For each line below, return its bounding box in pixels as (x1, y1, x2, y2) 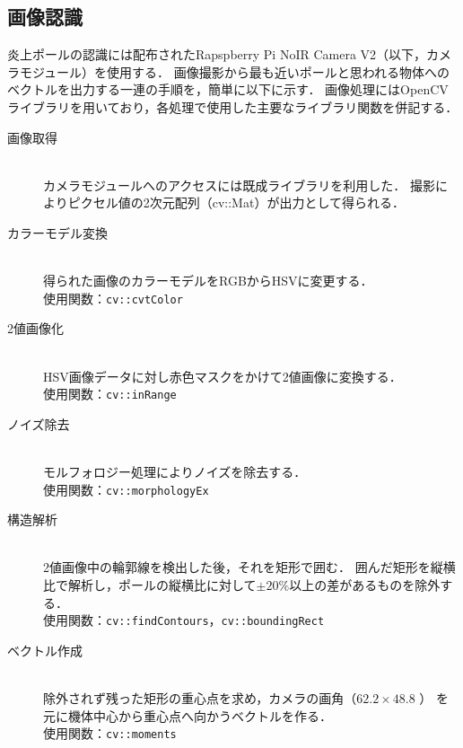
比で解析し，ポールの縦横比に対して (43, 576, 257, 594)
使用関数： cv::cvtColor (43, 288, 183, 307)
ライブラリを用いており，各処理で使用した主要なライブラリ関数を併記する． (7, 97, 459, 116)
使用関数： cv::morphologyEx (43, 480, 209, 498)
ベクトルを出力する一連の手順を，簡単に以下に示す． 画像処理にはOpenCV (7, 80, 449, 99)
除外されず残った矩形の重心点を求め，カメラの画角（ (43, 689, 357, 708)
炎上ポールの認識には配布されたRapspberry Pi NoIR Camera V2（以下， (7, 45, 427, 64)
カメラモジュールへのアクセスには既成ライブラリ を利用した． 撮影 (43, 175, 435, 194)
